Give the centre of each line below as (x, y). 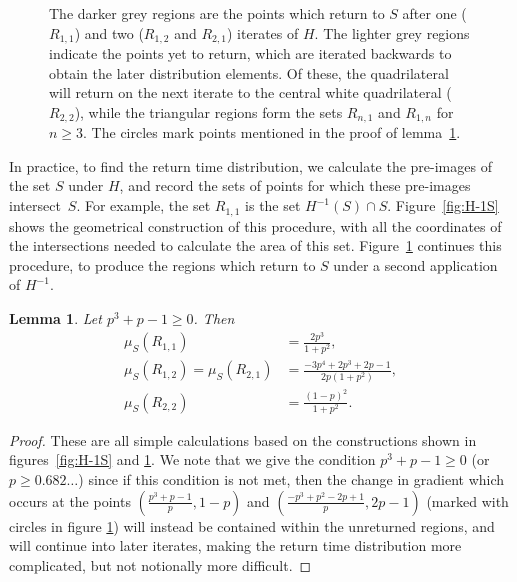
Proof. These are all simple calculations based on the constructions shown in (243, 439)
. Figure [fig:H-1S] (443, 205)
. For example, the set (143, 205)
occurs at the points (70, 500)
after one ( (434, 13)
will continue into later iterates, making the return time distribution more (235, 545)
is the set (273, 205)
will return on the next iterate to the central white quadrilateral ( (250, 92)
